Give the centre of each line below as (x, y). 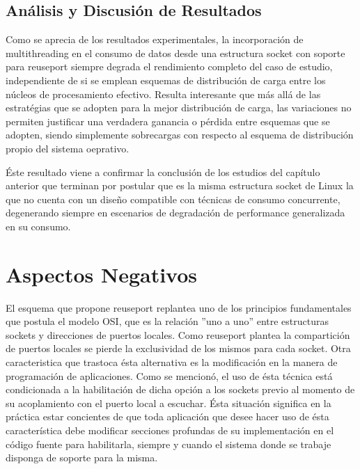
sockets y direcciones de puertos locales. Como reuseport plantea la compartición (178, 334)
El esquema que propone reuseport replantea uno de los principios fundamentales (179, 307)
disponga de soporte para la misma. (82, 458)
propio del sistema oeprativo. (68, 148)
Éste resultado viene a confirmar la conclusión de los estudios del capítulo (163, 172)
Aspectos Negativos (102, 274)
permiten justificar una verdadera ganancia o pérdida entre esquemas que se (168, 121)
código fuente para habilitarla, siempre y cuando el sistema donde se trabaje (169, 444)
